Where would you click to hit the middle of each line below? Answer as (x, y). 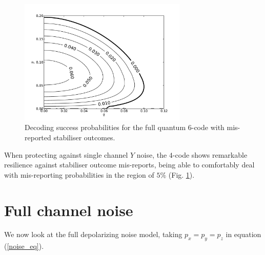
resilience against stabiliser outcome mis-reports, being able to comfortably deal (129, 165)
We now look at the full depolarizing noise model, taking (93, 234)
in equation (243, 234)
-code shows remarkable (210, 154)
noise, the (152, 154)
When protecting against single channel (66, 154)
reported (38, 137)
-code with (208, 127)
